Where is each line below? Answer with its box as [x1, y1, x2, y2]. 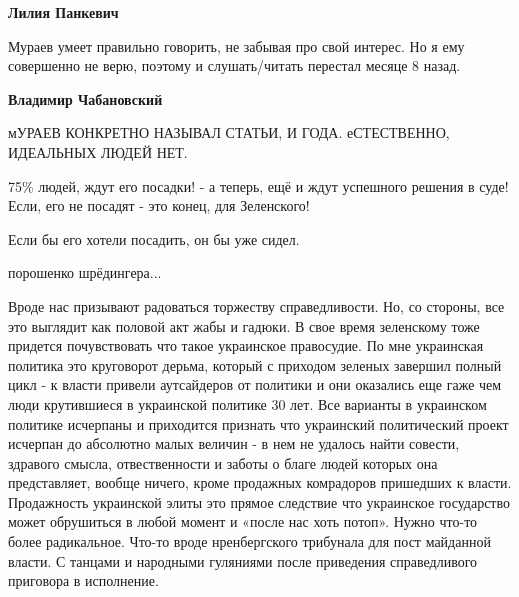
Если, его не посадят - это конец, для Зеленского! [8, 195, 310, 216]
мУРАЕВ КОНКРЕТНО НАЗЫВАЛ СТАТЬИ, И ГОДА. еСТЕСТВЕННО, [8, 122, 450, 143]
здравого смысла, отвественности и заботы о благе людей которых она [8, 452, 438, 473]
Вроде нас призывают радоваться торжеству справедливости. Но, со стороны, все [8, 295, 505, 316]
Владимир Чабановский [8, 88, 163, 109]
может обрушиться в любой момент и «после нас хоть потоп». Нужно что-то [8, 511, 478, 532]
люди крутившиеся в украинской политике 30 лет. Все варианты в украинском [8, 393, 487, 414]
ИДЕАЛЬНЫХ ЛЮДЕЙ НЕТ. [8, 141, 188, 162]
